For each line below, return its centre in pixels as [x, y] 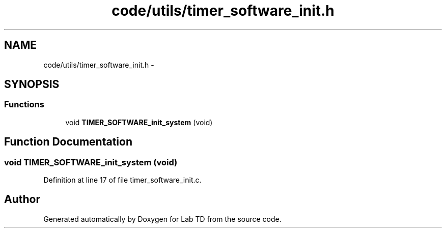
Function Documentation [68, 142]
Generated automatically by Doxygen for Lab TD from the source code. [162, 219]
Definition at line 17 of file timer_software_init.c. [122, 180]
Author [22, 199]
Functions [24, 105]
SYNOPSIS [32, 84]
